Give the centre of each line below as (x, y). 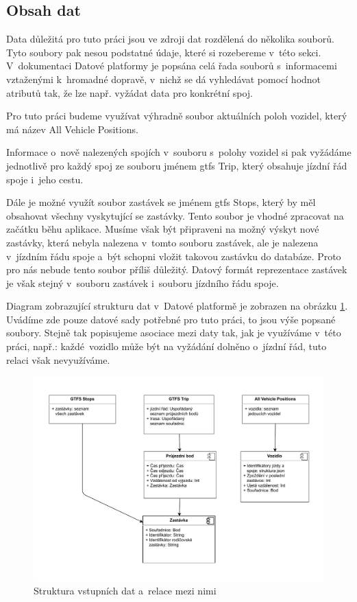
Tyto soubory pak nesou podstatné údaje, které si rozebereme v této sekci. (164, 52)
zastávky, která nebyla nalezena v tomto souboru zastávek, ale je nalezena (162, 242)
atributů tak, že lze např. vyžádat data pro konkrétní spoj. (130, 92)
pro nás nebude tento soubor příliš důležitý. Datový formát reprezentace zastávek (177, 269)
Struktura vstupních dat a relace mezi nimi (125, 591)
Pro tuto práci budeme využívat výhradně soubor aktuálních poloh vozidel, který (177, 116)
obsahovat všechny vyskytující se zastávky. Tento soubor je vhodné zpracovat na (175, 215)
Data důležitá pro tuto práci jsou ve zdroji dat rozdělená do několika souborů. (170, 39)
